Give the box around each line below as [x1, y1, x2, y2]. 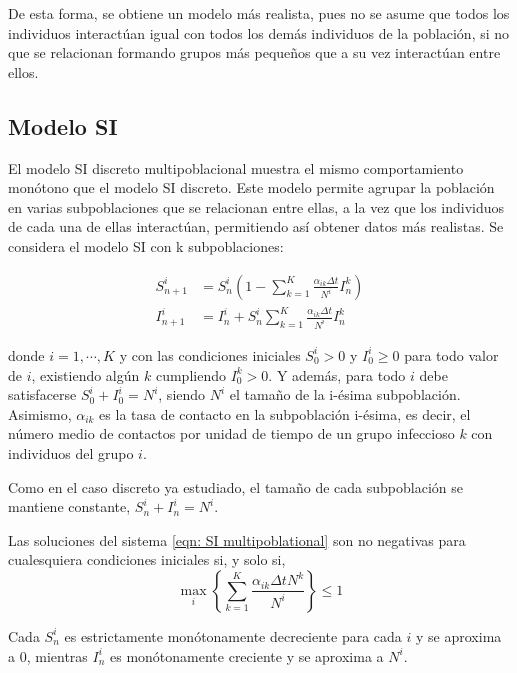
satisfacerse [8, 384, 77, 405]
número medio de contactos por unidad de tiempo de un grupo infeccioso [8, 423, 455, 444]
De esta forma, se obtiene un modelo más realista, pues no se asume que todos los [8, 3, 510, 23]
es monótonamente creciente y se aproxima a [110, 645, 384, 666]
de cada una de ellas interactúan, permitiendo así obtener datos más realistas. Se [8, 216, 504, 237]
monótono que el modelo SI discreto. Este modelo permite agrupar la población [8, 177, 495, 198]
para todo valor [404, 344, 499, 365]
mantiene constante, [8, 496, 131, 517]
